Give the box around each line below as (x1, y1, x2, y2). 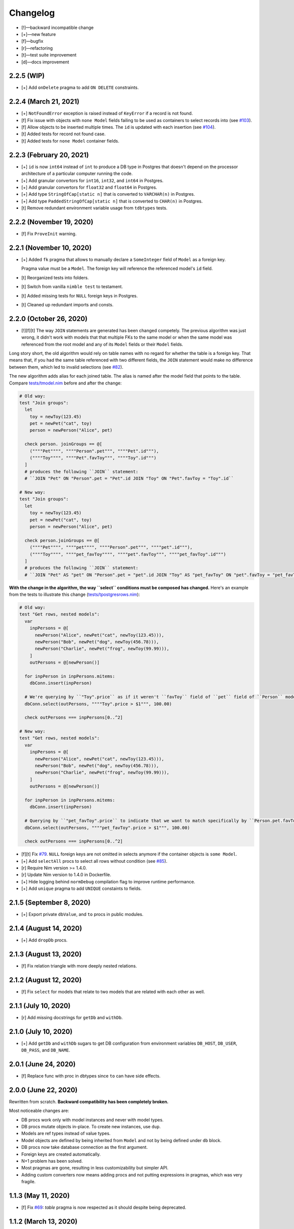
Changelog (9, 7, 55, 18)
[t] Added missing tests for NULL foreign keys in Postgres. (21, 293, 138, 298)
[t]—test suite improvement (21, 52, 77, 58)
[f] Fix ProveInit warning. (21, 231, 77, 237)
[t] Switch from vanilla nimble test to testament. (21, 284, 123, 290)
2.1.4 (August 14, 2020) (9, 924, 82, 933)
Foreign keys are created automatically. (21, 1151, 101, 1157)
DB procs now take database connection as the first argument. (21, 1144, 148, 1150)
